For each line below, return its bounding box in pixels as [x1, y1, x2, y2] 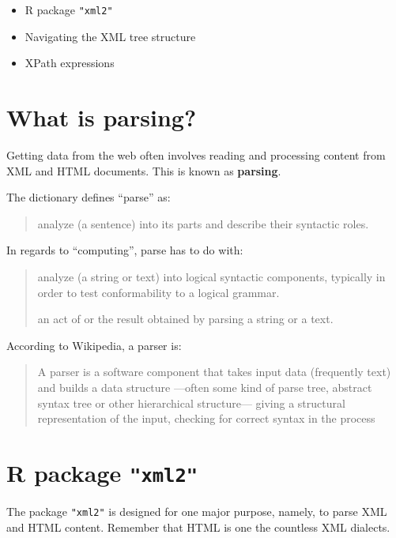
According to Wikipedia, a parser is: [6, 337, 182, 353]
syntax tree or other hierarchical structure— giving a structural [37, 394, 345, 411]
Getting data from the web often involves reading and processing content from [6, 146, 386, 163]
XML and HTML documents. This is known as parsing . [6, 162, 281, 179]
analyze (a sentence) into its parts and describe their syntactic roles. [37, 215, 369, 231]
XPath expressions [25, 55, 115, 71]
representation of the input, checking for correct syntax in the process [37, 410, 375, 427]
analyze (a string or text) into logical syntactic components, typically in [37, 268, 386, 284]
